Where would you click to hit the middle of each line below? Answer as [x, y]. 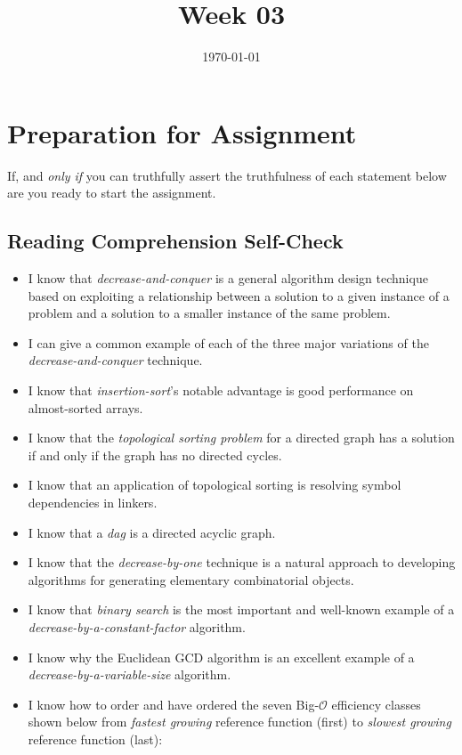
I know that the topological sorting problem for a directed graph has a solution [241, 438]
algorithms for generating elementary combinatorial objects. [191, 579]
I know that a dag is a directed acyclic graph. [152, 532]
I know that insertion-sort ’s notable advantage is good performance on [221, 390]
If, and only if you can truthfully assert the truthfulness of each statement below [227, 175]
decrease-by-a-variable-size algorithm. [130, 674]
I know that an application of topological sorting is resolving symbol [215, 485]
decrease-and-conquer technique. [115, 360]
